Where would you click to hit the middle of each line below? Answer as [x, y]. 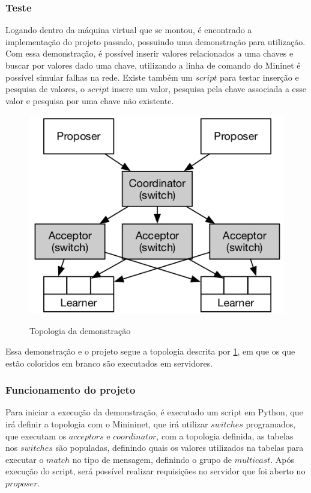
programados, [271, 424]
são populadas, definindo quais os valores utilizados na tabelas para [180, 448]
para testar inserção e [259, 77]
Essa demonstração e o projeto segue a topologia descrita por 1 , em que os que [150, 351]
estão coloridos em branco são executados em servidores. [109, 363]
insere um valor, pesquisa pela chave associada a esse [209, 89]
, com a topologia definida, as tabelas [225, 436]
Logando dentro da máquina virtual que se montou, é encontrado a [129, 30]
